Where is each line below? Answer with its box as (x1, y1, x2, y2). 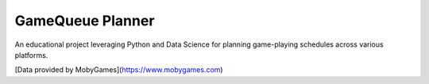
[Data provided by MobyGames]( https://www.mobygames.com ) (14, 65, 223, 74)
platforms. (14, 50, 48, 59)
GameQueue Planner (14, 12, 155, 29)
